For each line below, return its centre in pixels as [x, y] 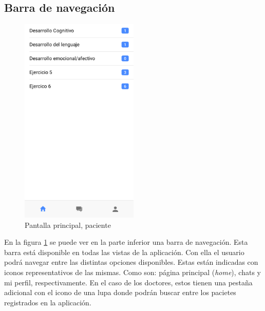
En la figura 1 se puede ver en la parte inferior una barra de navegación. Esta [126, 242]
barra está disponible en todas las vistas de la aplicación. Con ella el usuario [124, 252]
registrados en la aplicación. [48, 302]
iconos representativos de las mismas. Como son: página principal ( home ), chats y [132, 272]
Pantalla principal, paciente [68, 225]
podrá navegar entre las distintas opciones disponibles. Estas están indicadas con [131, 262]
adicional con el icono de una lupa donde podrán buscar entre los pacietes [120, 292]
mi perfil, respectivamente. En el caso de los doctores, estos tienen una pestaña [128, 282]
